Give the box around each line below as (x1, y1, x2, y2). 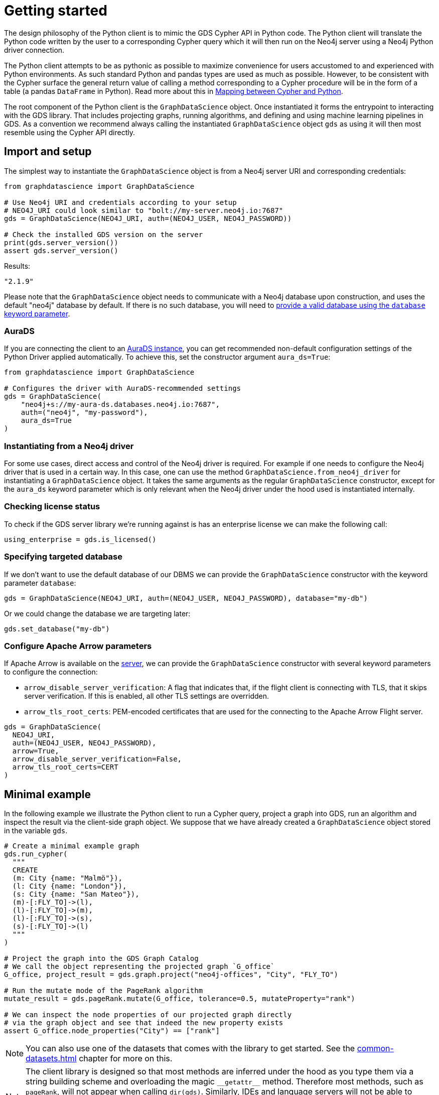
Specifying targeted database (4, 552, 122, 562)
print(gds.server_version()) (4, 238, 118, 247)
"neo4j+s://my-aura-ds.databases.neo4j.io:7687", (21, 400, 220, 409)
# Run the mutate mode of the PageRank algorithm (4, 987, 203, 995)
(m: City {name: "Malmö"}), (12, 874, 123, 883)
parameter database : (4, 578, 76, 587)
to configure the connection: (4, 668, 98, 677)
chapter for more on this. (79, 1053, 173, 1064)
